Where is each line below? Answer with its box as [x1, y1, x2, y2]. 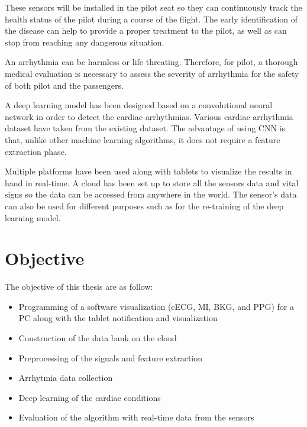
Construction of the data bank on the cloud [18, 332, 177, 344]
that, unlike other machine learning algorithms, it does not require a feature [5, 133, 280, 145]
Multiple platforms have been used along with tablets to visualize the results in [5, 165, 292, 177]
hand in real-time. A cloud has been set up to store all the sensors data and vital [5, 176, 299, 189]
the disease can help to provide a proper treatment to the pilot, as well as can [5, 24, 287, 37]
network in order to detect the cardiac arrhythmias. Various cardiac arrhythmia [5, 110, 293, 122]
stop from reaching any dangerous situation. [5, 35, 164, 48]
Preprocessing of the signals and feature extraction [18, 351, 203, 364]
